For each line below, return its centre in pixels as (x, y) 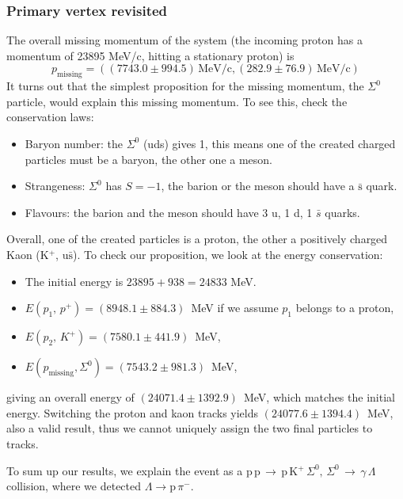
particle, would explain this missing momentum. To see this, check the (177, 101)
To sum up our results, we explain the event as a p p (133, 470)
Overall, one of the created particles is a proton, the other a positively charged (197, 239)
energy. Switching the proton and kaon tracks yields (133, 412)
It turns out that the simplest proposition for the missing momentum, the (185, 86)
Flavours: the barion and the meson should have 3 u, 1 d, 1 (169, 212)
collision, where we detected (74, 486)
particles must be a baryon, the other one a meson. (149, 159)
